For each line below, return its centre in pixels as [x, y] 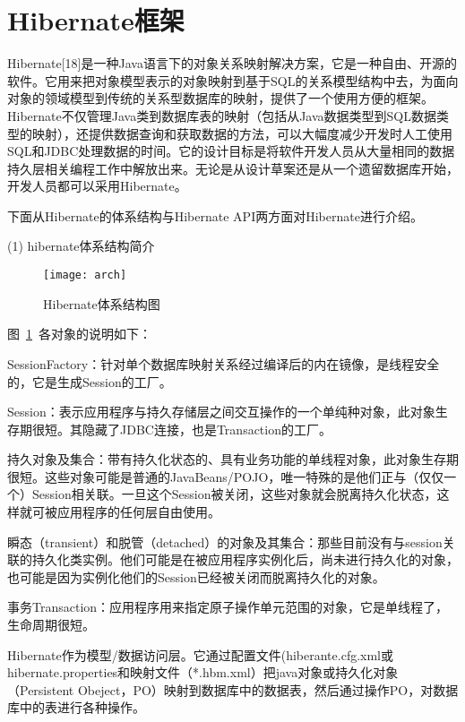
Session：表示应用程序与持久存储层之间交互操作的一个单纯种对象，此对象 [221, 412]
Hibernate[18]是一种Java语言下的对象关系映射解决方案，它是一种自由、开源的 [232, 63]
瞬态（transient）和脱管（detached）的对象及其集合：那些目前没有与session [225, 541]
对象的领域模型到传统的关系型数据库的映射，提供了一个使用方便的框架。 [220, 98]
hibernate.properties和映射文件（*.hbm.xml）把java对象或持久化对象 [203, 672]
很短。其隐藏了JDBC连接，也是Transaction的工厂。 [181, 429]
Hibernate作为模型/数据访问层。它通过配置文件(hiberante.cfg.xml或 [201, 654]
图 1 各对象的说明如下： [79, 334]
